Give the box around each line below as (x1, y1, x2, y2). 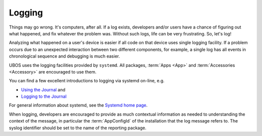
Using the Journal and (21, 87, 65, 92)
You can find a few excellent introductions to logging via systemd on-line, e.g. (9, 78, 165, 84)
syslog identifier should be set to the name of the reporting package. (9, 125, 147, 131)
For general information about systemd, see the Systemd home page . (9, 102, 148, 108)
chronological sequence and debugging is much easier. (9, 53, 120, 59)
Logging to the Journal (21, 93, 67, 99)
